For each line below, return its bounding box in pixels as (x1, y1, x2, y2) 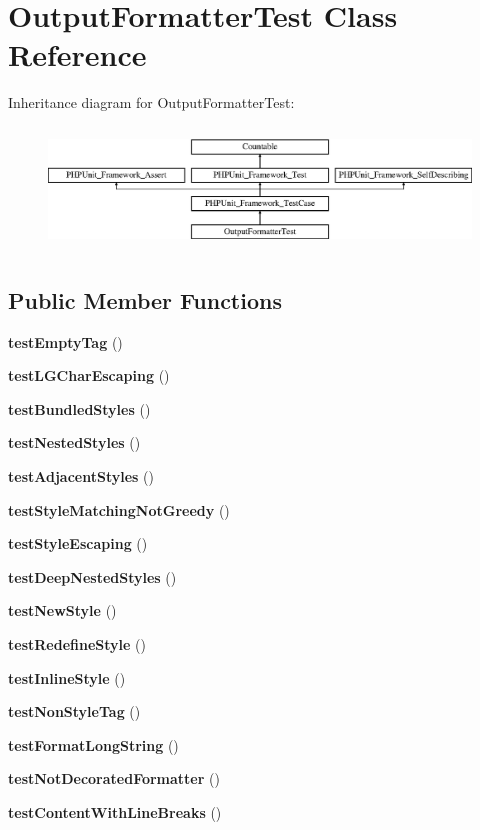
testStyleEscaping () (8, 533, 148, 554)
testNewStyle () (8, 600, 117, 621)
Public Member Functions (8, 284, 282, 315)
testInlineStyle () (8, 667, 126, 688)
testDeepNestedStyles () (8, 566, 177, 587)
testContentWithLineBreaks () (8, 801, 222, 822)
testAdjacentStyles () (8, 465, 154, 486)
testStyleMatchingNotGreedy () (8, 499, 230, 520)
